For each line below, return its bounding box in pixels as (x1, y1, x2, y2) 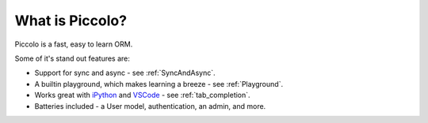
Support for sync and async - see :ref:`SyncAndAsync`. (34, 68, 216, 78)
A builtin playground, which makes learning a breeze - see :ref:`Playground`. (34, 79, 284, 88)
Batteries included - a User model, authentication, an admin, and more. (34, 101, 266, 110)
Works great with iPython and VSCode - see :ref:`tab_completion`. (34, 91, 250, 100)
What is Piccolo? (14, 12, 127, 29)
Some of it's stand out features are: (14, 54, 131, 63)
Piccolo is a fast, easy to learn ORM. (14, 39, 133, 49)
